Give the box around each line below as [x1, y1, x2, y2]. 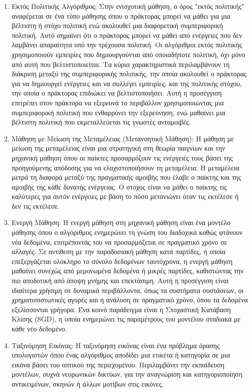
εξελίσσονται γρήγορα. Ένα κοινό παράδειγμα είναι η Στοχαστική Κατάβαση [11, 304, 231, 314]
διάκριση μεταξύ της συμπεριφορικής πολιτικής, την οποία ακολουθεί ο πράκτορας [11, 68, 247, 79]
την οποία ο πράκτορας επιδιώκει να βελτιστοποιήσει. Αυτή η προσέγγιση [11, 88, 222, 98]
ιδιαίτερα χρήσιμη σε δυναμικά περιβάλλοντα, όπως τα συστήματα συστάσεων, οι [11, 285, 244, 295]
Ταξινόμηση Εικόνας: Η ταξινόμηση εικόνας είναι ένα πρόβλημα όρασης [11, 340, 220, 350]
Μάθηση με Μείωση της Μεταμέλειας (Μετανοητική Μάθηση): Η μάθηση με [11, 133, 234, 143]
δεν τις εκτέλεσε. [11, 200, 60, 211]
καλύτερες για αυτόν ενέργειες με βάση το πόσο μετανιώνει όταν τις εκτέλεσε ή [11, 191, 239, 201]
